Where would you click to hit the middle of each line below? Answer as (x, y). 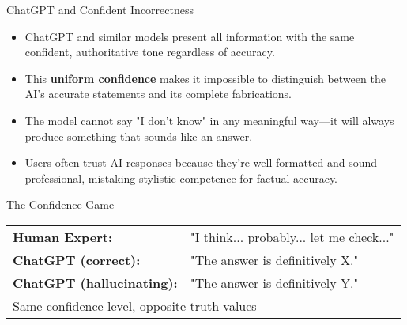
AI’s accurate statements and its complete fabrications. (158, 94)
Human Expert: (63, 236)
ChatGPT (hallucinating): (95, 282)
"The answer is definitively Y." (274, 282)
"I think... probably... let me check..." (292, 236)
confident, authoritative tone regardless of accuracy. (150, 52)
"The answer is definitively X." (274, 259)
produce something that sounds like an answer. (139, 136)
